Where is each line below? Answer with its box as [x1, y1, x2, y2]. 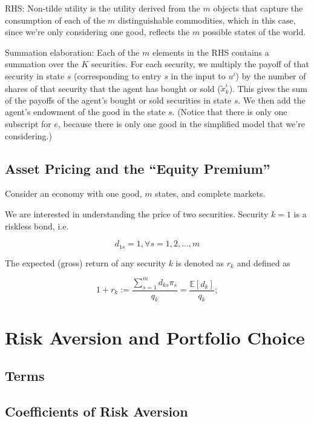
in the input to [171, 69, 226, 82]
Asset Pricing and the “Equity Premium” [5, 159, 270, 177]
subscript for [5, 117, 51, 130]
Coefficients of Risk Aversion [5, 401, 188, 420]
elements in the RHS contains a [152, 45, 269, 58]
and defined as [237, 256, 290, 269]
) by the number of [235, 69, 306, 82]
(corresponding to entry [74, 69, 162, 82]
